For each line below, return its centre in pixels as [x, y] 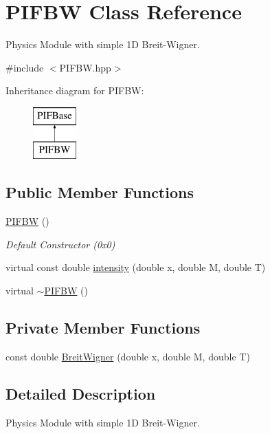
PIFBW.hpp [85, 67]
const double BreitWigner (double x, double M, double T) [128, 356]
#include [25, 67]
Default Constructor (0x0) [60, 244]
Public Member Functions [100, 192]
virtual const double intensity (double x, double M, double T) [136, 267]
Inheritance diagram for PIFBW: [75, 90]
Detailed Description [81, 393]
